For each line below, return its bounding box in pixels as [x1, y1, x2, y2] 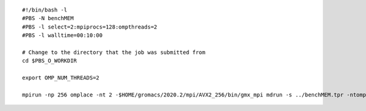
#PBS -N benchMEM [22, 15, 74, 22]
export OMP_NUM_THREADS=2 [22, 75, 100, 81]
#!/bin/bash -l [22, 7, 68, 13]
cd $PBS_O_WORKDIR [22, 58, 77, 64]
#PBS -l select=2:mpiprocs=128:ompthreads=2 [22, 23, 158, 30]
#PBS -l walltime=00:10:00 [22, 32, 103, 39]
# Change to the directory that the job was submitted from [22, 49, 206, 56]
